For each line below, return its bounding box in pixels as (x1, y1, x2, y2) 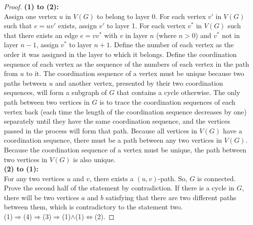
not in (222, 30, 240, 40)
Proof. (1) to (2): (4, 1, 59, 11)
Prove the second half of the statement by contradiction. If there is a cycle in (4, 183, 234, 193)
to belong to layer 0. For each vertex (97, 11, 206, 21)
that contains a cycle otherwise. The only (117, 87, 240, 97)
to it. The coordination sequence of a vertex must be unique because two (26, 68, 244, 78)
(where (156, 30, 177, 40)
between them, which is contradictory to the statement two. (4, 202, 183, 212)
